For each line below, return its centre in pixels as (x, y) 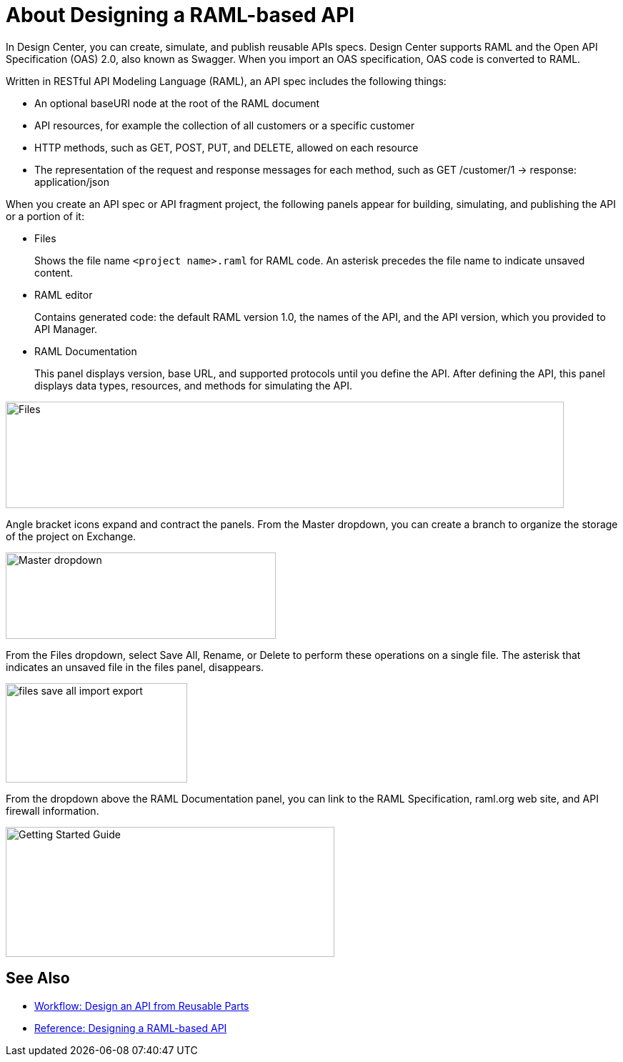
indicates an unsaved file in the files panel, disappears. (135, 667)
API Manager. (66, 329)
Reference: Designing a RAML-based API (131, 1028)
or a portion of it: (45, 216)
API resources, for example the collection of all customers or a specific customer (225, 125)
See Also (38, 978)
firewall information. (53, 810)
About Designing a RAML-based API (180, 15)
